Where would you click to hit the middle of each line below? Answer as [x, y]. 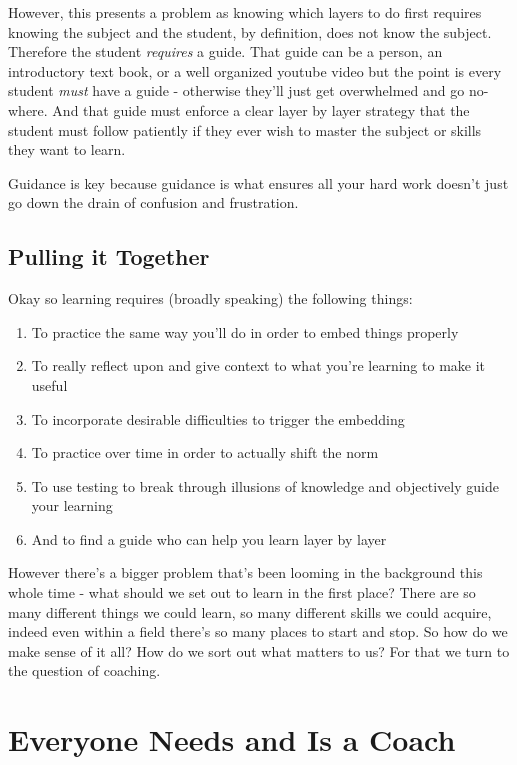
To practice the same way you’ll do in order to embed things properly [245, 331]
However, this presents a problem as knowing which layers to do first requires [245, 12]
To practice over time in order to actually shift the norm [205, 452]
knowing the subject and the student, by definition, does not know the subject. [250, 31]
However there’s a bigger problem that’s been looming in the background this [245, 572]
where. [28, 109]
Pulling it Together [109, 256]
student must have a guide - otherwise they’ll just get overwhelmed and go [236, 90]
